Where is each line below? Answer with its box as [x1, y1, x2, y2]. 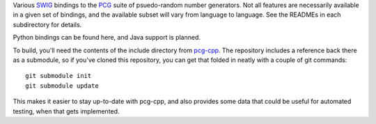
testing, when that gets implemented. [13, 107, 120, 115]
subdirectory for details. [13, 20, 82, 29]
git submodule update [25, 82, 99, 90]
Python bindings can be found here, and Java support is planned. [13, 33, 201, 42]
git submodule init [25, 72, 92, 80]
